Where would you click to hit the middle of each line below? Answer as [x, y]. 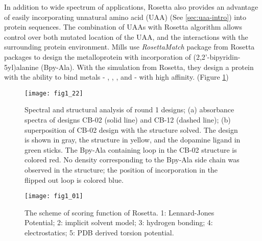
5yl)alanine [21, 67]
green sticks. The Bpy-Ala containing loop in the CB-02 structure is [131, 149]
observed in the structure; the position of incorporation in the [121, 169]
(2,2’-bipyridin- [217, 56]
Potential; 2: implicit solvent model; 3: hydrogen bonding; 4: [119, 222]
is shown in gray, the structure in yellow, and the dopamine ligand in [133, 140]
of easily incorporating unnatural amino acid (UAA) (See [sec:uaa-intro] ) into [125, 17]
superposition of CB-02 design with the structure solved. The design [131, 129]
